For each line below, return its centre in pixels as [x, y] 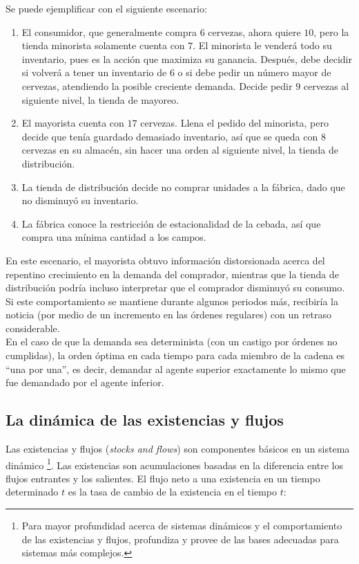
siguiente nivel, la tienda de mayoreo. [100, 99]
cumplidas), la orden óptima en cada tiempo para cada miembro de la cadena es [175, 355]
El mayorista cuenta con [73, 123]
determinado [32, 492]
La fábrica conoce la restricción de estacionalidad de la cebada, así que [171, 223]
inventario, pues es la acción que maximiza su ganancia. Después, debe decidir [187, 58]
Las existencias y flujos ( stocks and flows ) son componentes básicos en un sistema [178, 449]
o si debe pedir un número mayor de [254, 72]
